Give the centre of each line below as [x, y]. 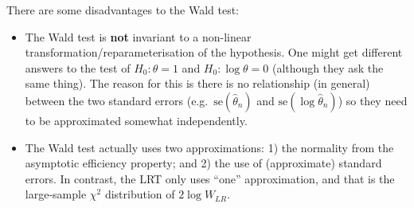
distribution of [140, 194]
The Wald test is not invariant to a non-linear [138, 36]
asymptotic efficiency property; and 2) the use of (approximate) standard [203, 163]
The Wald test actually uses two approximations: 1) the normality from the [209, 147]
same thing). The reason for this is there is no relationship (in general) [197, 83]
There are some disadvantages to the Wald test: [123, 10]
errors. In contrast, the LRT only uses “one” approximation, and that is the [210, 178]
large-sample [56, 194]
